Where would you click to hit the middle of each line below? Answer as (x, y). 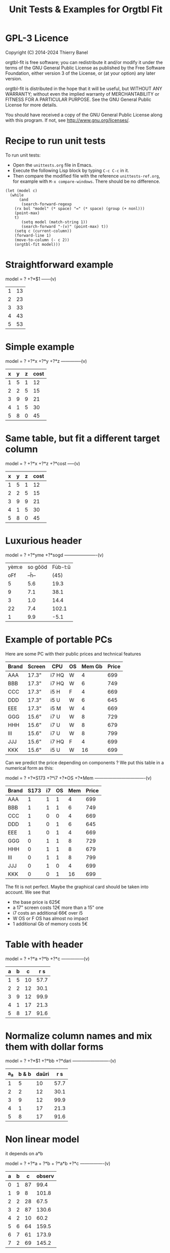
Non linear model (42, 1139)
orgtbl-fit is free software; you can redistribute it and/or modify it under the (84, 62)
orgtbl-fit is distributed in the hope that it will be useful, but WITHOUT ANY (84, 89)
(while (17, 195)
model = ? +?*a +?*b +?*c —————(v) (47, 959)
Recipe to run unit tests (55, 141)
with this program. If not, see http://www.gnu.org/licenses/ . (68, 120)
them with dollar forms (54, 1046)
